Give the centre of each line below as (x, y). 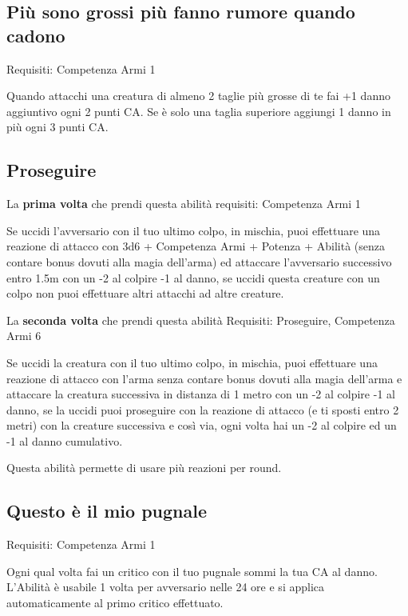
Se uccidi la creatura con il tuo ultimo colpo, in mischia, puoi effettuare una (192, 362)
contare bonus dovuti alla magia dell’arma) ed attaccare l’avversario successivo (199, 261)
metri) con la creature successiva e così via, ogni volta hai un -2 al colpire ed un (202, 425)
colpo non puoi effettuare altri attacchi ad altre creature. (145, 293)
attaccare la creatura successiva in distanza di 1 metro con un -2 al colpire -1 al (201, 394)
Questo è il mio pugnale (107, 511)
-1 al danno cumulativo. (65, 440)
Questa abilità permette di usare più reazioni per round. (144, 468)
